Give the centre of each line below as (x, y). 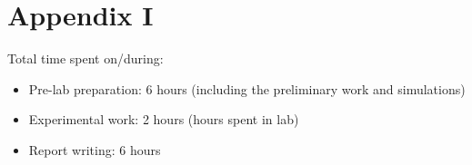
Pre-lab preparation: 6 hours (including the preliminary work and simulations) (247, 88)
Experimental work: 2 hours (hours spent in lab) (164, 119)
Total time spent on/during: (85, 58)
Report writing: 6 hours (95, 149)
